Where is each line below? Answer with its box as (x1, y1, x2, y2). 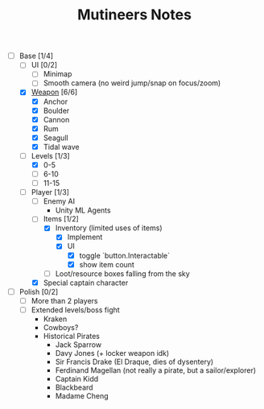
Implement (67, 232, 103, 242)
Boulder (43, 105, 70, 115)
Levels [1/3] (31, 151, 70, 160)
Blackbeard (55, 382, 93, 392)
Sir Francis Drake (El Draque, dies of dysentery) (55, 357, 214, 366)
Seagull (43, 133, 69, 143)
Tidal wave (43, 142, 80, 151)
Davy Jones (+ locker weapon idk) (55, 348, 170, 357)
